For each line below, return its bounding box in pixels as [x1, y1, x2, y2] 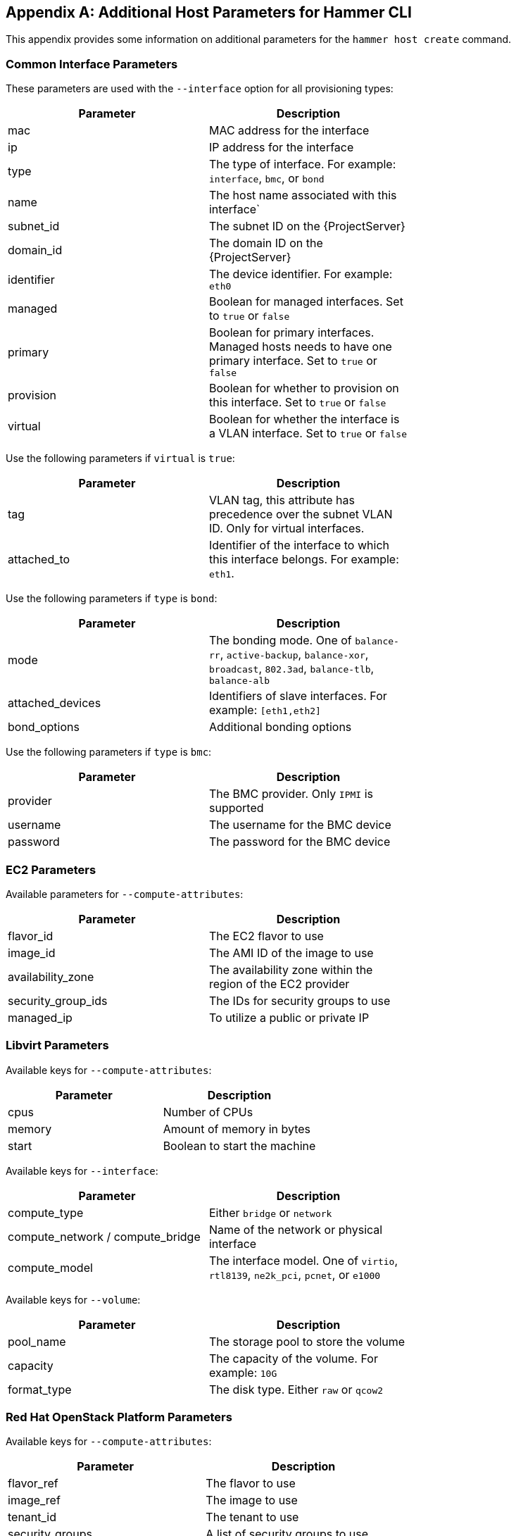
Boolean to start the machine [163, 1138, 316, 1153]
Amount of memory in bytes [163, 1121, 311, 1136]
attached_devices [8, 696, 101, 711]
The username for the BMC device [208, 818, 391, 832]
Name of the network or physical [208, 1222, 383, 1237]
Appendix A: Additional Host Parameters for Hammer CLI [6, 4, 412, 21]
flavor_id [8, 928, 54, 943]
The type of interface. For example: [208, 157, 396, 172]
